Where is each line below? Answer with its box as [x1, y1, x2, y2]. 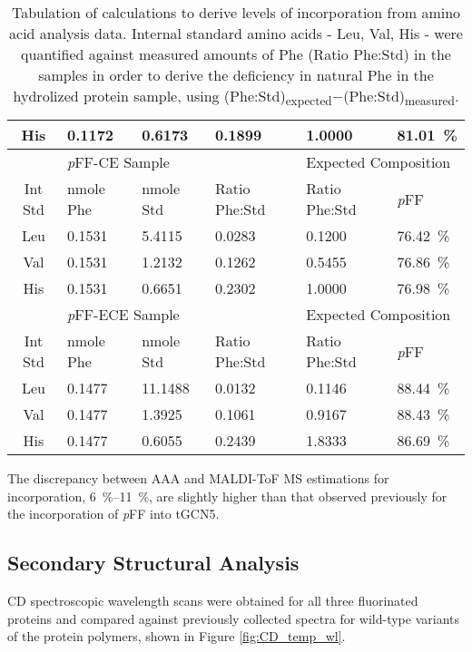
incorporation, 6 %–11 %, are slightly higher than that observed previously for [7, 486, 447, 505]
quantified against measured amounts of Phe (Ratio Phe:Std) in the [21, 44, 451, 64]
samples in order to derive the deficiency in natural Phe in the [38, 64, 434, 85]
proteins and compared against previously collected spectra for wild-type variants [7, 608, 460, 628]
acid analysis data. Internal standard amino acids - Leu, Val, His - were [9, 23, 463, 44]
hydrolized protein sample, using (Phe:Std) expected [13, 85, 332, 110]
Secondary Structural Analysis [7, 549, 300, 577]
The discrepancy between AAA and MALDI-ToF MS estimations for [7, 469, 389, 488]
